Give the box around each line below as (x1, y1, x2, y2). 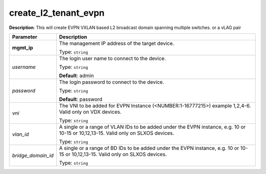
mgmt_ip (12, 44, 33, 51)
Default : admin (59, 72, 94, 79)
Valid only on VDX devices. (59, 108, 122, 115)
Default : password (59, 96, 103, 103)
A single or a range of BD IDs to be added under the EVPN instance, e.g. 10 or (59, 145, 239, 151)
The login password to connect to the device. (59, 79, 165, 86)
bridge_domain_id (12, 152, 54, 159)
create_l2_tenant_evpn (9, 7, 105, 18)
